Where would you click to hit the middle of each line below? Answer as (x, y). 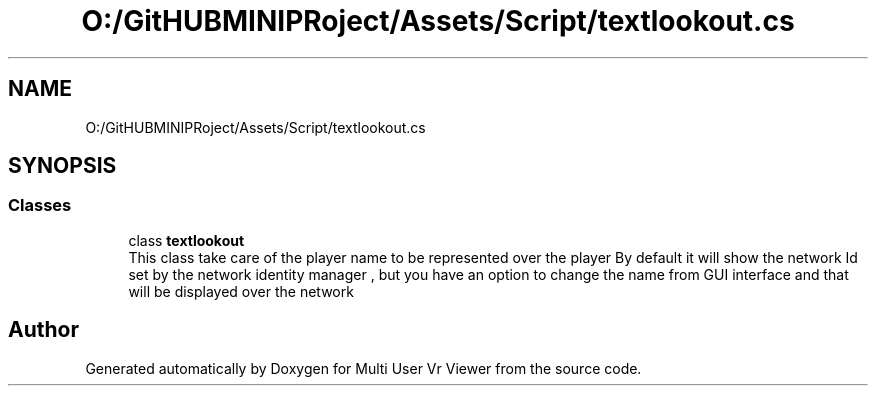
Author (43, 330)
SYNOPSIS (62, 166)
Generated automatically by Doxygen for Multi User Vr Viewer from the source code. (363, 368)
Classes (40, 205)
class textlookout (186, 240)
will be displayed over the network (241, 291)
